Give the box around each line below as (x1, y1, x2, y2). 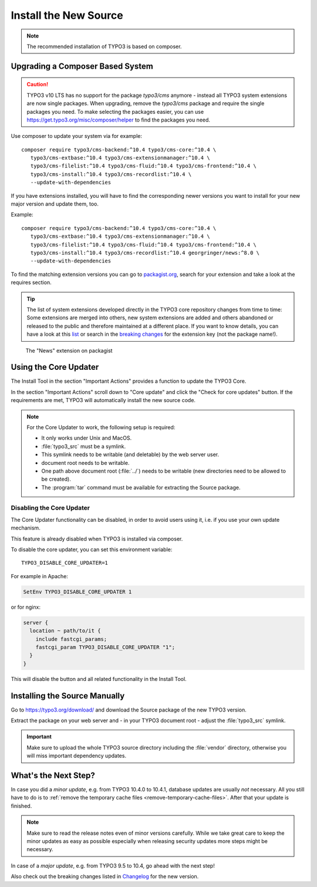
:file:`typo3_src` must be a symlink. (41, 443, 126, 450)
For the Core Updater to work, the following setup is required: (26, 423, 176, 431)
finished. (11, 802, 32, 810)
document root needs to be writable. (41, 459, 130, 466)
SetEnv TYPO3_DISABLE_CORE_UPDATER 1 (23, 588, 132, 595)
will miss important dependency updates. (26, 752, 126, 760)
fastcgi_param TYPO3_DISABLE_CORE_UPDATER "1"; (35, 643, 176, 650)
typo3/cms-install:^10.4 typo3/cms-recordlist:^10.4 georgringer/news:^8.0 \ (30, 249, 260, 256)
